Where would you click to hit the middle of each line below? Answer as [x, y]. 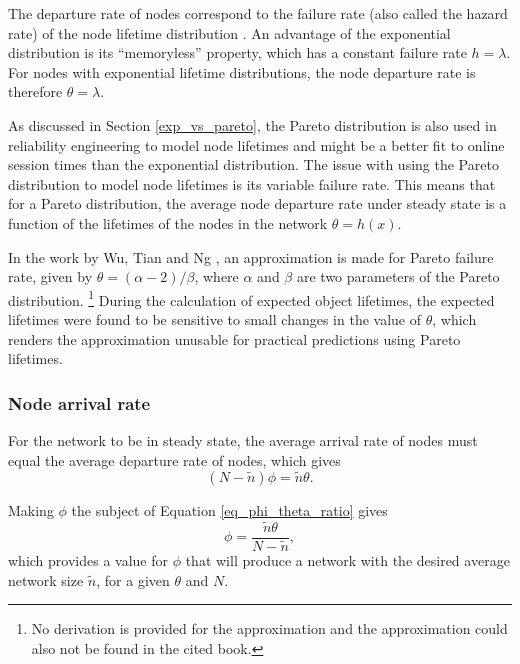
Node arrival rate [79, 402]
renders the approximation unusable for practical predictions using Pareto [234, 338]
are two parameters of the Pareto [398, 276]
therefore [35, 91]
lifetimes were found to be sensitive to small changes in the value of [214, 318]
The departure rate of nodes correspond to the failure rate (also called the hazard [258, 13]
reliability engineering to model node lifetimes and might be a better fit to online [256, 144]
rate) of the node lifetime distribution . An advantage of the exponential [229, 32]
